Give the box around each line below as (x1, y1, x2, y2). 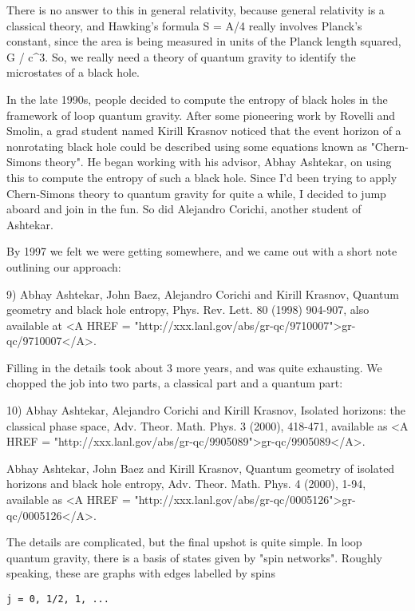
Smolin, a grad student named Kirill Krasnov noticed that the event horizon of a (6, 122, 401, 139)
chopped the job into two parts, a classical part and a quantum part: (6, 375, 343, 391)
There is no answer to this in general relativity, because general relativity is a (6, 2, 385, 18)
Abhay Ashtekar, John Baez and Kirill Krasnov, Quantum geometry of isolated (6, 459, 395, 476)
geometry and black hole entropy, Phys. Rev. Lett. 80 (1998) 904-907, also (6, 301, 370, 318)
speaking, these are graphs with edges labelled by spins (6, 565, 275, 581)
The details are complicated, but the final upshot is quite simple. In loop (6, 534, 362, 550)
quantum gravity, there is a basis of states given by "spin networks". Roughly (6, 549, 382, 565)
